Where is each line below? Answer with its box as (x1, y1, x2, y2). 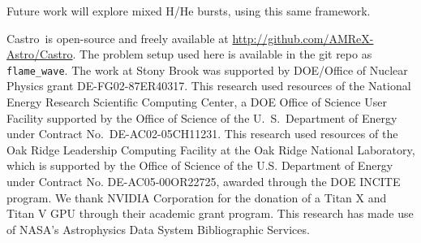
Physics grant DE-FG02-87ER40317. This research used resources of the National (6, 77, 411, 94)
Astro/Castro (6, 46, 73, 63)
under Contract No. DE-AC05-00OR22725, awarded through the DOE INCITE (6, 173, 401, 189)
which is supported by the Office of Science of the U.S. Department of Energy (6, 157, 393, 174)
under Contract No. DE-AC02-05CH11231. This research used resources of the (6, 125, 398, 142)
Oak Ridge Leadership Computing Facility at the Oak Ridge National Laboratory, (6, 141, 415, 158)
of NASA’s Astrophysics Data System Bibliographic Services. (6, 220, 310, 237)
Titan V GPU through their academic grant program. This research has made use (6, 205, 414, 222)
